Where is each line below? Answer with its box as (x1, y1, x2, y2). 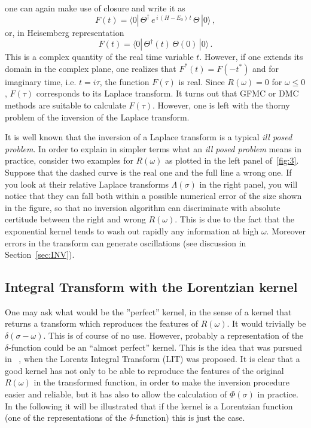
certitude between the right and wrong (5, 213, 146, 225)
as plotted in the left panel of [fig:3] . (165, 154, 299, 167)
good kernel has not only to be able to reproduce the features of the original (5, 364, 284, 376)
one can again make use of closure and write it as (5, 2, 185, 14)
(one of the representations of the (5, 411, 127, 424)
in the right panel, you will (199, 177, 298, 190)
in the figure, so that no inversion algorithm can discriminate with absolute (5, 201, 280, 213)
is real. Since (178, 75, 225, 88)
